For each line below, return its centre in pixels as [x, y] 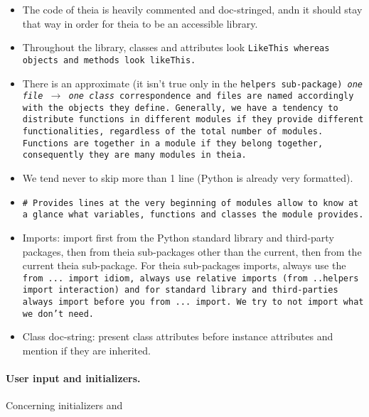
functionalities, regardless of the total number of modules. [173, 132]
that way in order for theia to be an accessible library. [140, 23]
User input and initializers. [73, 378]
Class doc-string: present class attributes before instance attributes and [178, 336]
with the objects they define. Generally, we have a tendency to [180, 108]
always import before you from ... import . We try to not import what [193, 302]
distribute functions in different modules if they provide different [193, 120]
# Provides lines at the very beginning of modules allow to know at [191, 203]
